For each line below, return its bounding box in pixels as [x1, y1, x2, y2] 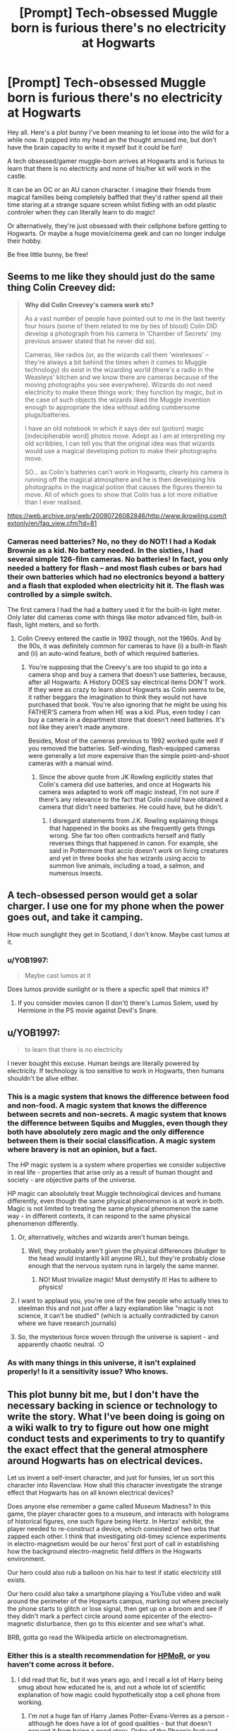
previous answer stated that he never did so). [24, 337, 157, 345]
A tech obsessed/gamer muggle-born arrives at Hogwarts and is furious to [7, 157, 224, 165]
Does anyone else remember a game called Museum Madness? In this [7, 1502, 212, 1510]
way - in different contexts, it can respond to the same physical [7, 1212, 191, 1221]
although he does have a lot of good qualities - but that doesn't [28, 1719, 212, 1727]
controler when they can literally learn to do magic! [7, 208, 155, 216]
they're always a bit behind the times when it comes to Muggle [24, 358, 207, 366]
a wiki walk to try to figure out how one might [7, 1421, 209, 1434]
